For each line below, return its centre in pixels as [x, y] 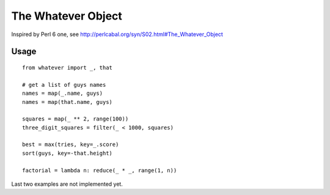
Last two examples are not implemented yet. [67, 184]
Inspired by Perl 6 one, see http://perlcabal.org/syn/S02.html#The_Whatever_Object [117, 34]
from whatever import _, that [68, 68]
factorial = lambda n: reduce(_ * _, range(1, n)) [100, 170]
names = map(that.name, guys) [68, 102]
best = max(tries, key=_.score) [71, 145]
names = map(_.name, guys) [63, 94]
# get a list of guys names [64, 85]
